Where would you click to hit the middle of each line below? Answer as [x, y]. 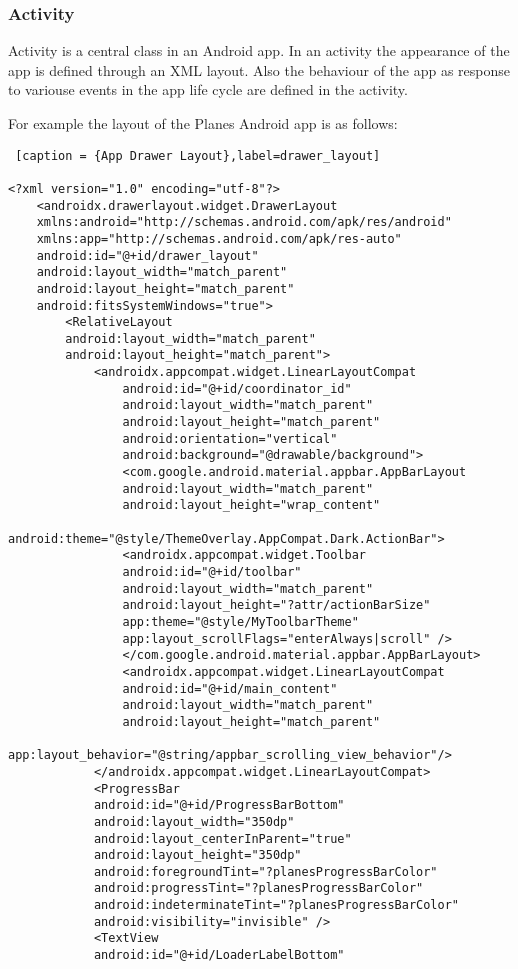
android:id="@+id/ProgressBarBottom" [219, 805]
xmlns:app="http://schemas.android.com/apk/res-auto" [219, 238]
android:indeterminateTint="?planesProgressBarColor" [276, 905]
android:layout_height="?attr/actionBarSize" [276, 605]
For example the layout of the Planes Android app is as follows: [203, 123]
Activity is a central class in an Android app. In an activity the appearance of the [259, 50]
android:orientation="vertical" [230, 438]
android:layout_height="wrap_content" [251, 505]
